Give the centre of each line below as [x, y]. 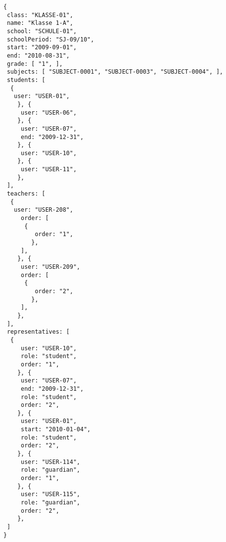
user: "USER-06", [49, 112]
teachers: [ [26, 194]
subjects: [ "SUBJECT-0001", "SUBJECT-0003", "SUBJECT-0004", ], [115, 72]
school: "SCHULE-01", [42, 31]
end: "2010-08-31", [38, 55]
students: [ [26, 80]
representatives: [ [38, 332]
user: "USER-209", [50, 267]
